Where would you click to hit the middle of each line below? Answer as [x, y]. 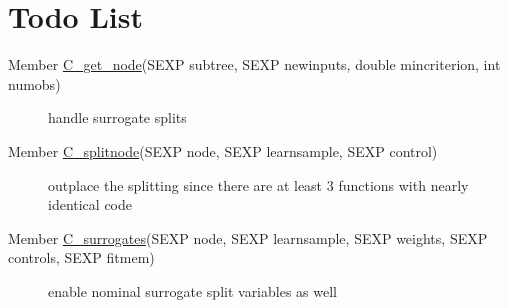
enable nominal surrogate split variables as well [192, 290]
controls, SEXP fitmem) [81, 257]
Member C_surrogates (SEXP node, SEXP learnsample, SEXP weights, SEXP [248, 237]
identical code [90, 204]
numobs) [34, 83]
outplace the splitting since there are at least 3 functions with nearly [258, 184]
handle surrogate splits [117, 117]
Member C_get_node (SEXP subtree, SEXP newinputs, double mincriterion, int [254, 64]
